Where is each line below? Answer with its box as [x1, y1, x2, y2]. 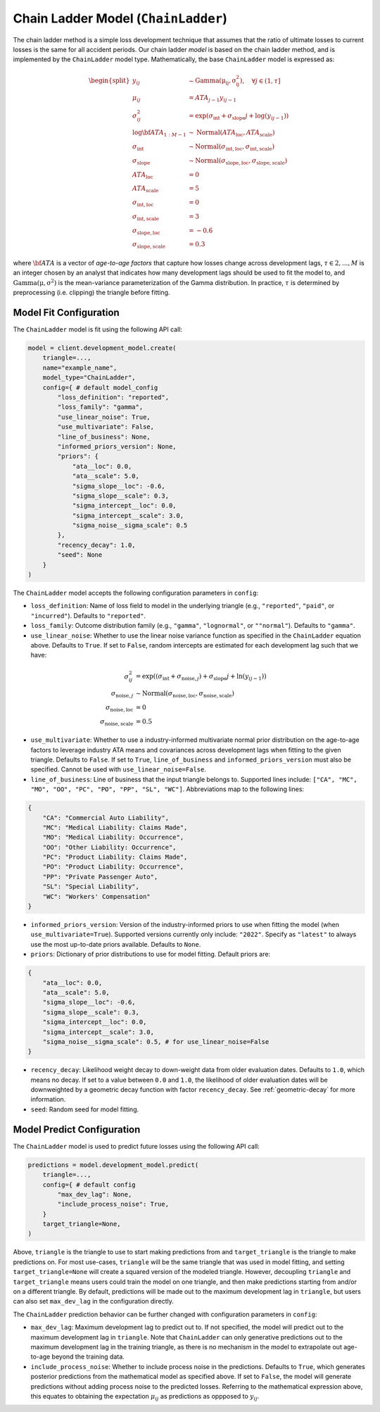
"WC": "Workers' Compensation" [42, 893, 151, 900]
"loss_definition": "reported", [57, 393, 169, 401]
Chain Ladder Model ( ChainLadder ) [13, 11, 228, 26]
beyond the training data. [51, 1352, 125, 1361]
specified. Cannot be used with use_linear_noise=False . [30, 765, 207, 774]
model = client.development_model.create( [27, 344, 177, 352]
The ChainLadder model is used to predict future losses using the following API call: [13, 1142, 260, 1150]
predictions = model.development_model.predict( [27, 1161, 199, 1168]
